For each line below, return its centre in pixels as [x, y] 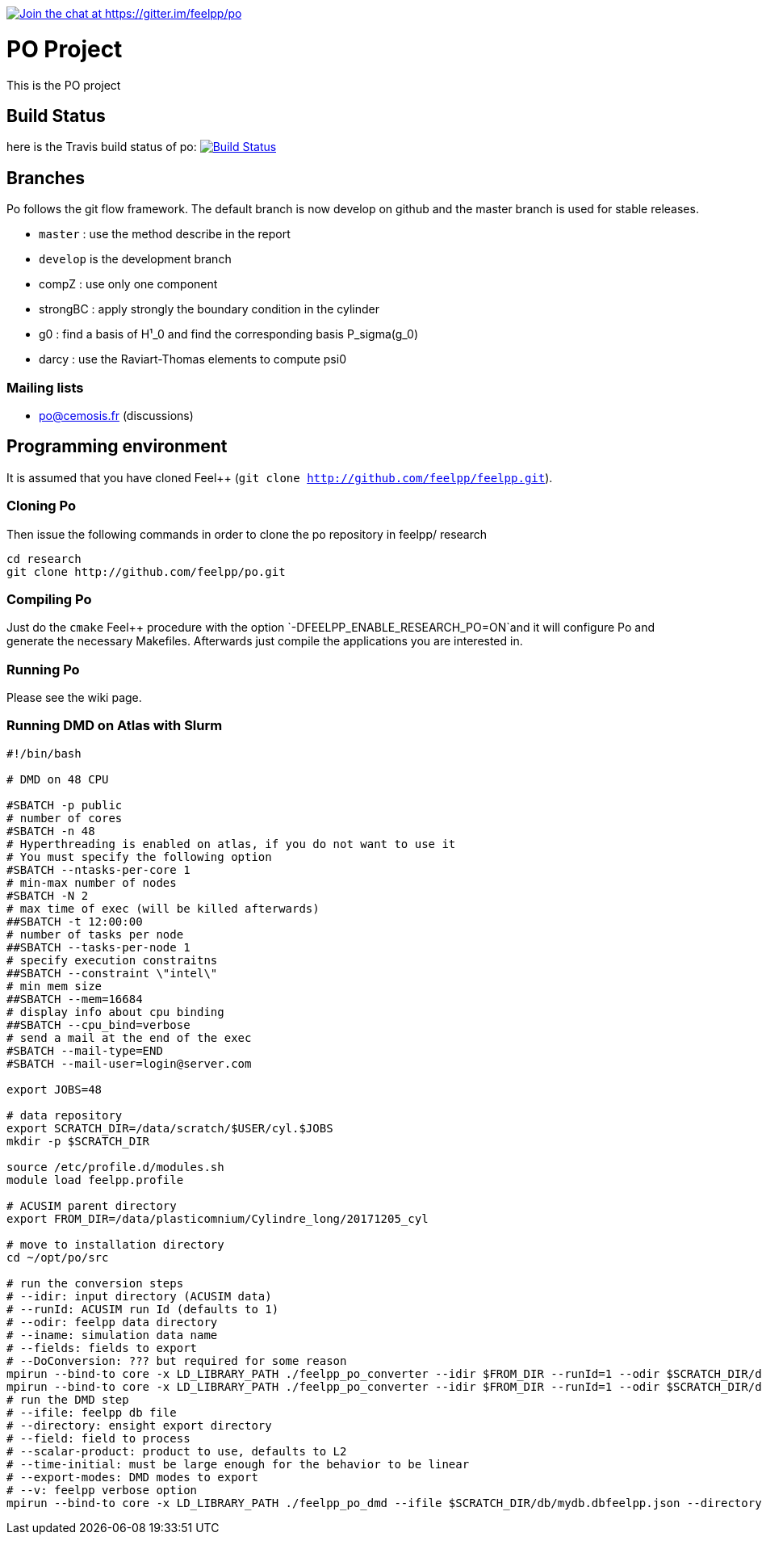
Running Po [43, 669]
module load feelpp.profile [95, 1180]
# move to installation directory [115, 1244]
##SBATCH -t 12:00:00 [75, 921]
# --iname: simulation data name [112, 1335]
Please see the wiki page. [74, 698]
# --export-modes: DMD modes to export [132, 1477]
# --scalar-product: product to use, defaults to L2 [177, 1451]
